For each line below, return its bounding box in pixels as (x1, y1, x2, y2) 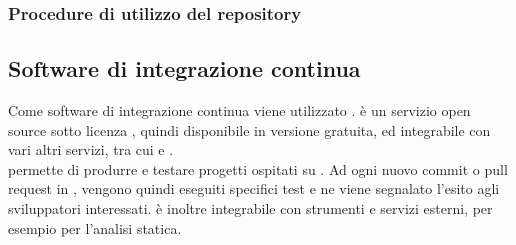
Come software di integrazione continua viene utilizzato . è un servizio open (8, 100, 471, 121)
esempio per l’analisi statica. (8, 217, 182, 238)
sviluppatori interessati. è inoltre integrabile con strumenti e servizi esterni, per (8, 198, 493, 219)
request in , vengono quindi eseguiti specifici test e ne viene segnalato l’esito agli (8, 178, 500, 199)
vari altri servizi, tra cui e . (8, 139, 174, 160)
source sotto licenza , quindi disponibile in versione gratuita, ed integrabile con (8, 119, 491, 140)
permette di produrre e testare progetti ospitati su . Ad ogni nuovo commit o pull (8, 158, 508, 179)
